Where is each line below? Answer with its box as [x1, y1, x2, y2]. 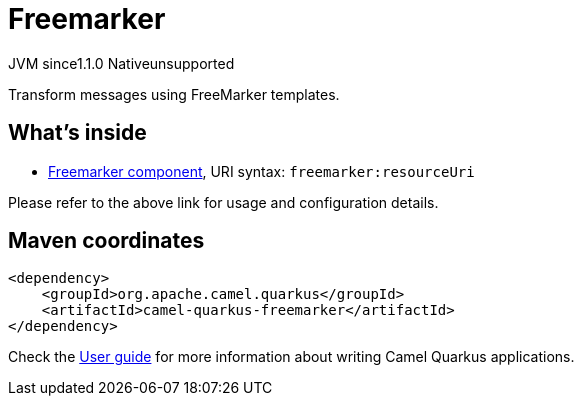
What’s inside [8, 120, 147, 146]
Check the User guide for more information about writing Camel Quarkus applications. [8, 348, 575, 366]
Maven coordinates [8, 228, 205, 254]
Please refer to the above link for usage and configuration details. [8, 193, 439, 211]
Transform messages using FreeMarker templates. [8, 85, 340, 103]
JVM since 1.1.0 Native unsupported [8, 54, 235, 72]
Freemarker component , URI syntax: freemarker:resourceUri [48, 162, 475, 180]
